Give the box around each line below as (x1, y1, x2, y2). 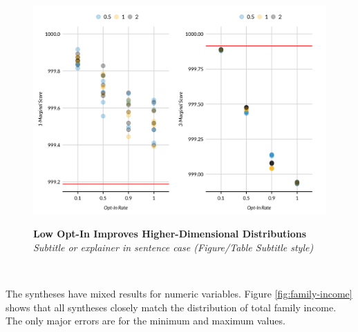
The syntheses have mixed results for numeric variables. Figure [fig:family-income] (6, 286, 352, 301)
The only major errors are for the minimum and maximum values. (6, 313, 285, 328)
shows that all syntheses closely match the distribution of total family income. (6, 300, 337, 314)
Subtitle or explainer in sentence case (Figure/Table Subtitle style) (33, 240, 314, 254)
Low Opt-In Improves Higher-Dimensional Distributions (33, 226, 307, 241)
